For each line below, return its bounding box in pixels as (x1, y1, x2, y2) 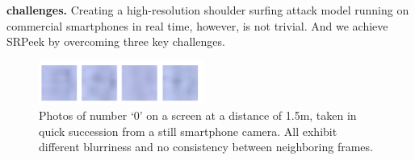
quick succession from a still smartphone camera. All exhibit (39, 122, 337, 139)
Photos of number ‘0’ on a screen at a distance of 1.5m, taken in (39, 107, 357, 124)
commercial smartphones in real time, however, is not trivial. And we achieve (6, 17, 388, 34)
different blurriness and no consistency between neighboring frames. (39, 138, 373, 155)
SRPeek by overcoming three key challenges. (6, 33, 225, 50)
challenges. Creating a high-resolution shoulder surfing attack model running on (6, 2, 409, 18)
